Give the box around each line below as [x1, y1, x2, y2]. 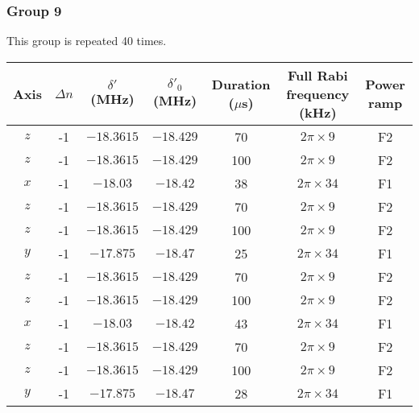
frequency [286, 84, 350, 103]
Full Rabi [287, 65, 348, 85]
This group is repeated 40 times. [6, 32, 167, 49]
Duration [211, 75, 271, 94]
